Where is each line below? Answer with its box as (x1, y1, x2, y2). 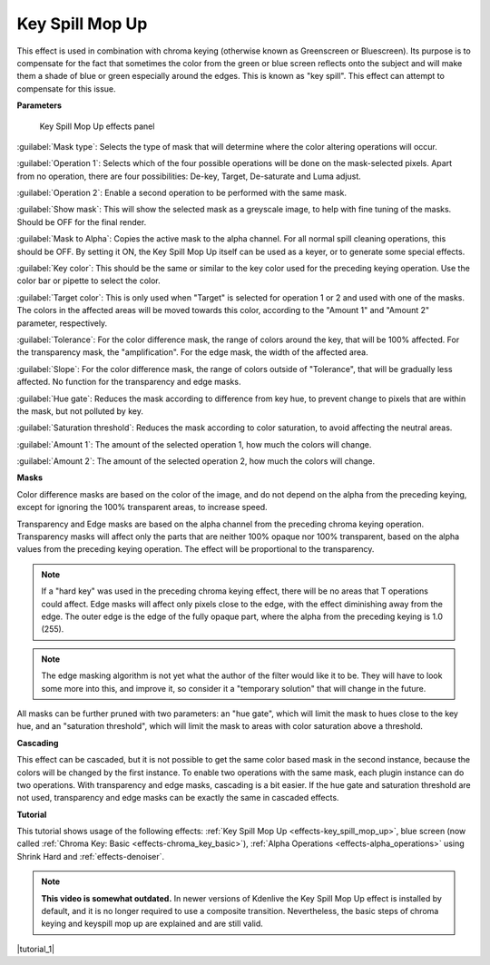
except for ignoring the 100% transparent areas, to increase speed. (16, 502, 268, 513)
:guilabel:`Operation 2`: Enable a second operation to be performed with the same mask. (16, 187, 348, 199)
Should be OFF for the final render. (16, 216, 147, 227)
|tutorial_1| (16, 943, 54, 954)
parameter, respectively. (16, 318, 108, 329)
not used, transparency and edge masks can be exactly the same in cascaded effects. (16, 793, 339, 803)
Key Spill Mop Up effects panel (39, 121, 155, 132)
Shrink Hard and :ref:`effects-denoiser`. (16, 851, 165, 862)
